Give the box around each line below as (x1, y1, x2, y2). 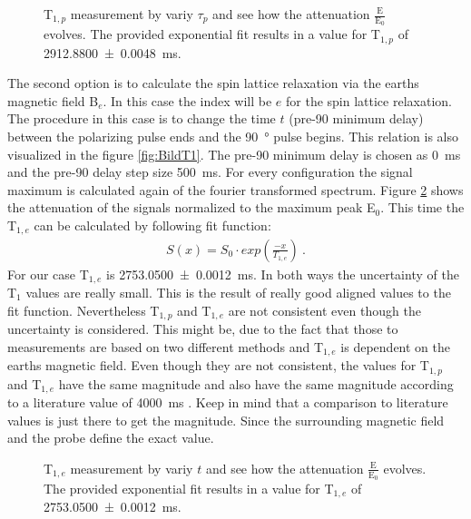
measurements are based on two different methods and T (7, 337, 324, 356)
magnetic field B (7, 91, 99, 110)
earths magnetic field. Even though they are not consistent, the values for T (7, 356, 429, 375)
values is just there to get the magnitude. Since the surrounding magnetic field (7, 410, 445, 429)
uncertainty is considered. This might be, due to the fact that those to (7, 319, 398, 338)
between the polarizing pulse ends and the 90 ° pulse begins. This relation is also (7, 127, 459, 146)
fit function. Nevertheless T (7, 300, 160, 319)
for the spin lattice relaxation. (286, 91, 452, 110)
